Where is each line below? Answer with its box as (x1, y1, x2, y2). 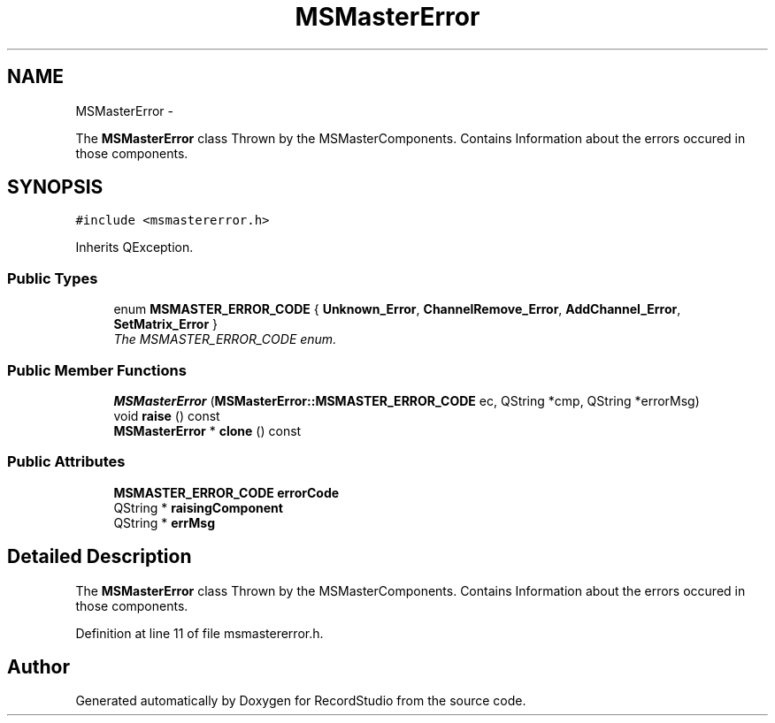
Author (7, 655, 70, 678)
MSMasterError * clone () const (113, 422, 302, 438)
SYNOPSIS (7, 176, 104, 199)
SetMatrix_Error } (113, 316, 219, 332)
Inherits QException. (75, 240, 194, 255)
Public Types (7, 269, 98, 287)
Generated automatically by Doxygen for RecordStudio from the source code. (75, 693, 526, 709)
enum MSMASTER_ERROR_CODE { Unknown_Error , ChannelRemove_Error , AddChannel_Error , (113, 301, 681, 317)
